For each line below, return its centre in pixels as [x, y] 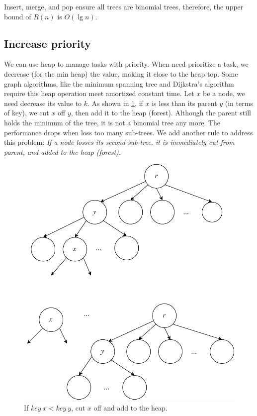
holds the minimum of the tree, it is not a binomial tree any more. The [112, 122]
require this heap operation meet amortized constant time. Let [99, 93]
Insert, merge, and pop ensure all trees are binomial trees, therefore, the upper [124, 6]
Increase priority [47, 43]
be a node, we [224, 93]
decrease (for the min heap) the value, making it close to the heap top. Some [121, 73]
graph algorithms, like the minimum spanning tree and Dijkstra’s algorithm [119, 83]
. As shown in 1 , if [115, 103]
